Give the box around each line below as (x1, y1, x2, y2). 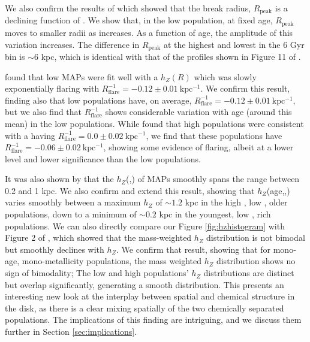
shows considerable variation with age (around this (105, 105, 292, 118)
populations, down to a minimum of (5, 208, 137, 220)
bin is (5, 50, 25, 62)
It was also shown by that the (5, 172, 114, 185)
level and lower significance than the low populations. (5, 152, 201, 165)
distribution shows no (216, 255, 296, 267)
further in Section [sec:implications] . (5, 325, 137, 338)
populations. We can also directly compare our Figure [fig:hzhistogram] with (5, 219, 285, 232)
